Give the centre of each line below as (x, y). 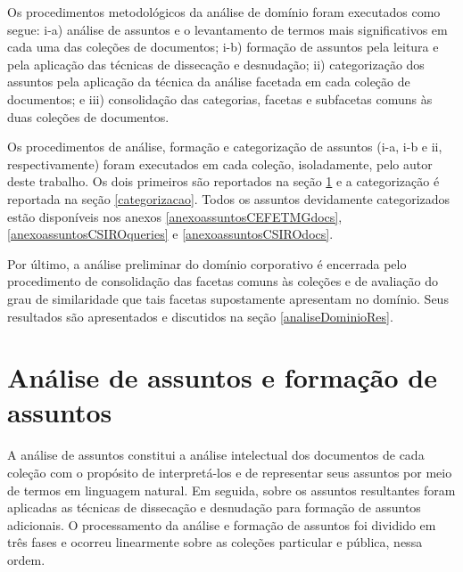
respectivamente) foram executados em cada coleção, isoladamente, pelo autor (220, 163)
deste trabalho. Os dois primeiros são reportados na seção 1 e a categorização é (223, 181)
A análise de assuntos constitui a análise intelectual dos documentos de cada (216, 455)
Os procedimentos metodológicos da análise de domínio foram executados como (224, 12)
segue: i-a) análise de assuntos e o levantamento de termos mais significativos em (227, 29)
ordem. (26, 559)
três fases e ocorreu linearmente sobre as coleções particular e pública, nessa (215, 542)
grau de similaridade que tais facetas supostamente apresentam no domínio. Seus (228, 298)
